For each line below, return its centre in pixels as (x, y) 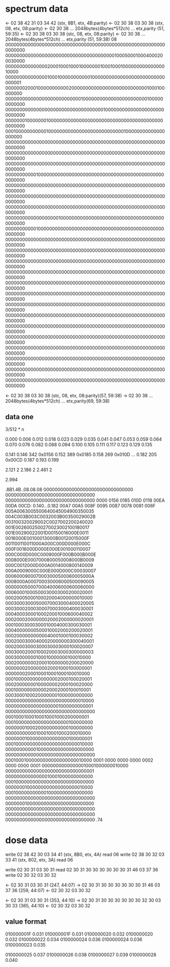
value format (26, 922)
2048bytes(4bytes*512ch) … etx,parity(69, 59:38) (58, 401)
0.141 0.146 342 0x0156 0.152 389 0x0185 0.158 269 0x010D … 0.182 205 (81, 454)
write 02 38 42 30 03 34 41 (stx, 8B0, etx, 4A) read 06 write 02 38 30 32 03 (85, 854)
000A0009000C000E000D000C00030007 (51, 571)
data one (20, 417)
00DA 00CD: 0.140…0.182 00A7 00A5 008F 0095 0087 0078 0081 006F (80, 505)
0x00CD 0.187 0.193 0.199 (32, 460)
